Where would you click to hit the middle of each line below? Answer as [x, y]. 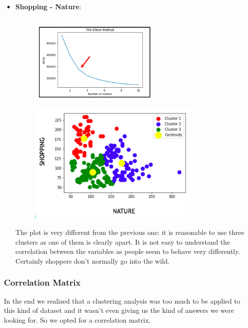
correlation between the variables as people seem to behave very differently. [128, 251]
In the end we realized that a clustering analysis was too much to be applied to [122, 300]
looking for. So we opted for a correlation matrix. [77, 319]
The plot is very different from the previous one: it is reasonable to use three [130, 232]
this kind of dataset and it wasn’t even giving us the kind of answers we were [119, 310]
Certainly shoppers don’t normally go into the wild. [92, 260]
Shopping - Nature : [48, 6]
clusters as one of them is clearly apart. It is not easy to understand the [123, 241]
